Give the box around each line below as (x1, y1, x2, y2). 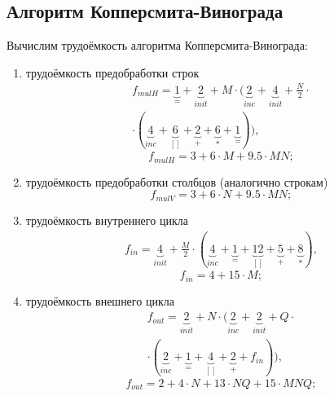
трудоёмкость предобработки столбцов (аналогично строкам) (25, 173, 328, 190)
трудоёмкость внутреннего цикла (25, 211, 188, 228)
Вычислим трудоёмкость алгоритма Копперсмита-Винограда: (7, 37, 308, 54)
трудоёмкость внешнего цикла (25, 292, 174, 309)
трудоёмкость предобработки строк (25, 64, 200, 81)
